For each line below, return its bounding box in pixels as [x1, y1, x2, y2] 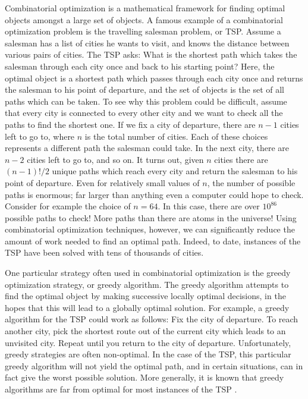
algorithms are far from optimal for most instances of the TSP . [5, 383, 237, 395]
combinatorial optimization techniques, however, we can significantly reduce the [5, 223, 295, 235]
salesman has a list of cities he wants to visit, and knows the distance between [5, 36, 290, 49]
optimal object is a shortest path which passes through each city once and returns [5, 71, 303, 84]
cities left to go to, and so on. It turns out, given [27, 153, 204, 165]
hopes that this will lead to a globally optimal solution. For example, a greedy [5, 301, 290, 313]
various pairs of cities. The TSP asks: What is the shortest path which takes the [5, 48, 297, 61]
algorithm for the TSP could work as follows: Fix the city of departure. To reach [5, 313, 298, 325]
